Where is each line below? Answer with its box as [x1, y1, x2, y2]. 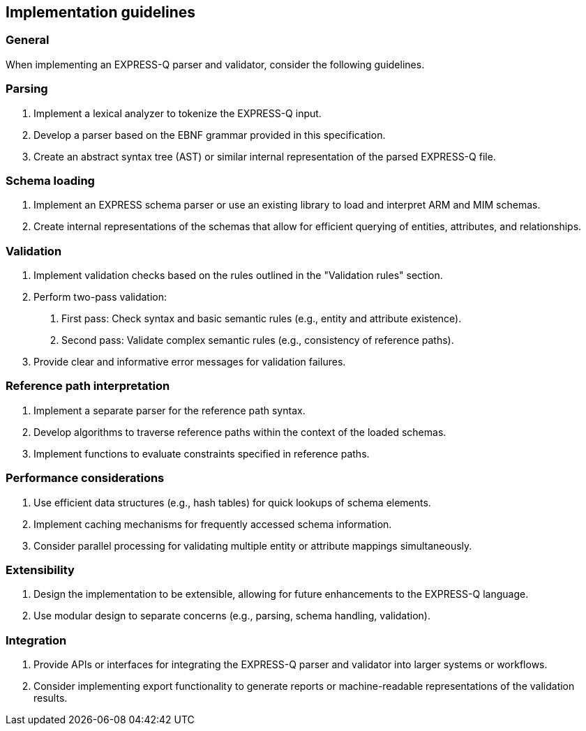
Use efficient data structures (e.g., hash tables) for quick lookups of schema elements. [33, 496, 431, 508]
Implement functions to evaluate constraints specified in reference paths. [33, 447, 370, 460]
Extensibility [6, 562, 75, 577]
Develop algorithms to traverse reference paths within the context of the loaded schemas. [33, 425, 446, 438]
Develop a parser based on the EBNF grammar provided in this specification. [33, 128, 386, 141]
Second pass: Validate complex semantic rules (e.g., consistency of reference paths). [61, 334, 454, 347]
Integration [6, 633, 67, 647]
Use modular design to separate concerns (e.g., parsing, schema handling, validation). [33, 610, 430, 622]
